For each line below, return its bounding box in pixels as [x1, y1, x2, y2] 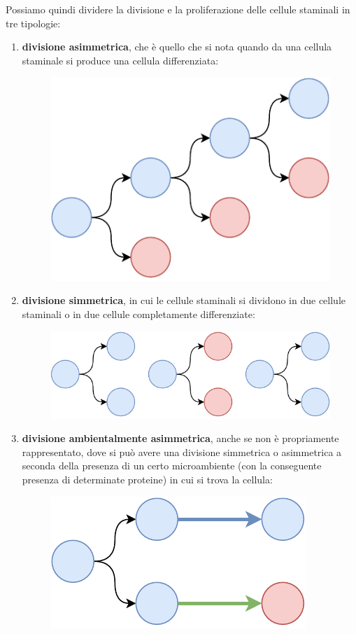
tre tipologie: [6, 15, 61, 30]
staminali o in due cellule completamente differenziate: [22, 307, 255, 322]
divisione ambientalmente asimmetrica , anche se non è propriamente [22, 431, 339, 446]
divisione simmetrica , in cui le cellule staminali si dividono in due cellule [22, 293, 346, 308]
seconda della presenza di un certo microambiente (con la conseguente [22, 458, 322, 473]
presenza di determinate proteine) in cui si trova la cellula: [22, 471, 273, 486]
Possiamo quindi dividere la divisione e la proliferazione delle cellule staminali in [6, 2, 350, 16]
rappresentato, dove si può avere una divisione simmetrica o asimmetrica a [22, 444, 342, 459]
